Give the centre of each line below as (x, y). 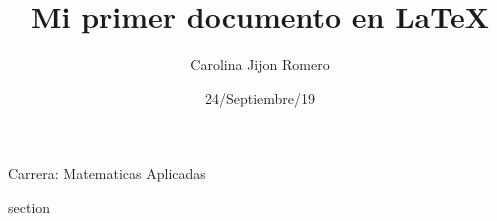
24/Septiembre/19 (260, 97)
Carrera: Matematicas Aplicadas (107, 173)
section (29, 206)
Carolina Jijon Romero (260, 64)
